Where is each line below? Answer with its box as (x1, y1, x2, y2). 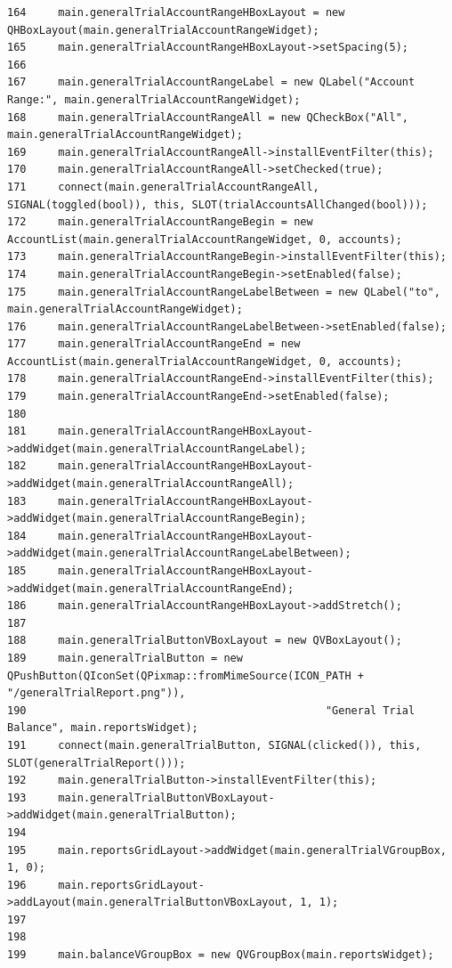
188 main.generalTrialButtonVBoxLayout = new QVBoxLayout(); (7, 634, 402, 647)
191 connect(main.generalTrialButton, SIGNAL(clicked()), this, (7, 738, 422, 752)
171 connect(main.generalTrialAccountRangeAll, (7, 180, 319, 193)
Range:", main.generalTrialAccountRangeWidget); (7, 93, 301, 106)
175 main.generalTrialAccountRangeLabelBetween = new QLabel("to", (7, 285, 440, 298)
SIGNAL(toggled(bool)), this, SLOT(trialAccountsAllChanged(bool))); (7, 198, 428, 211)
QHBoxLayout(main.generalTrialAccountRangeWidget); (7, 23, 319, 37)
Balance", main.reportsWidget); (7, 721, 198, 735)
